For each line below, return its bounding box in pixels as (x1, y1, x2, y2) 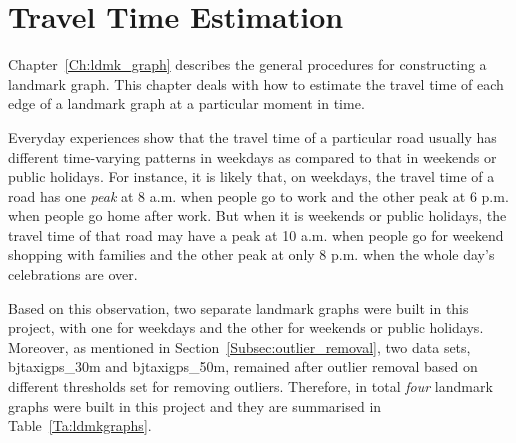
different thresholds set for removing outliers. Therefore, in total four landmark (8, 376, 493, 397)
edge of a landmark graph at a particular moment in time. (8, 93, 365, 114)
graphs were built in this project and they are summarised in (8, 395, 382, 416)
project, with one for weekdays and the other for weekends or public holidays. (8, 317, 484, 338)
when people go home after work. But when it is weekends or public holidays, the (8, 205, 507, 226)
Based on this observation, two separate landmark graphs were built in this (8, 297, 469, 318)
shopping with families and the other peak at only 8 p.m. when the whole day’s (8, 244, 495, 265)
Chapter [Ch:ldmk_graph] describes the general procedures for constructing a (8, 54, 487, 75)
